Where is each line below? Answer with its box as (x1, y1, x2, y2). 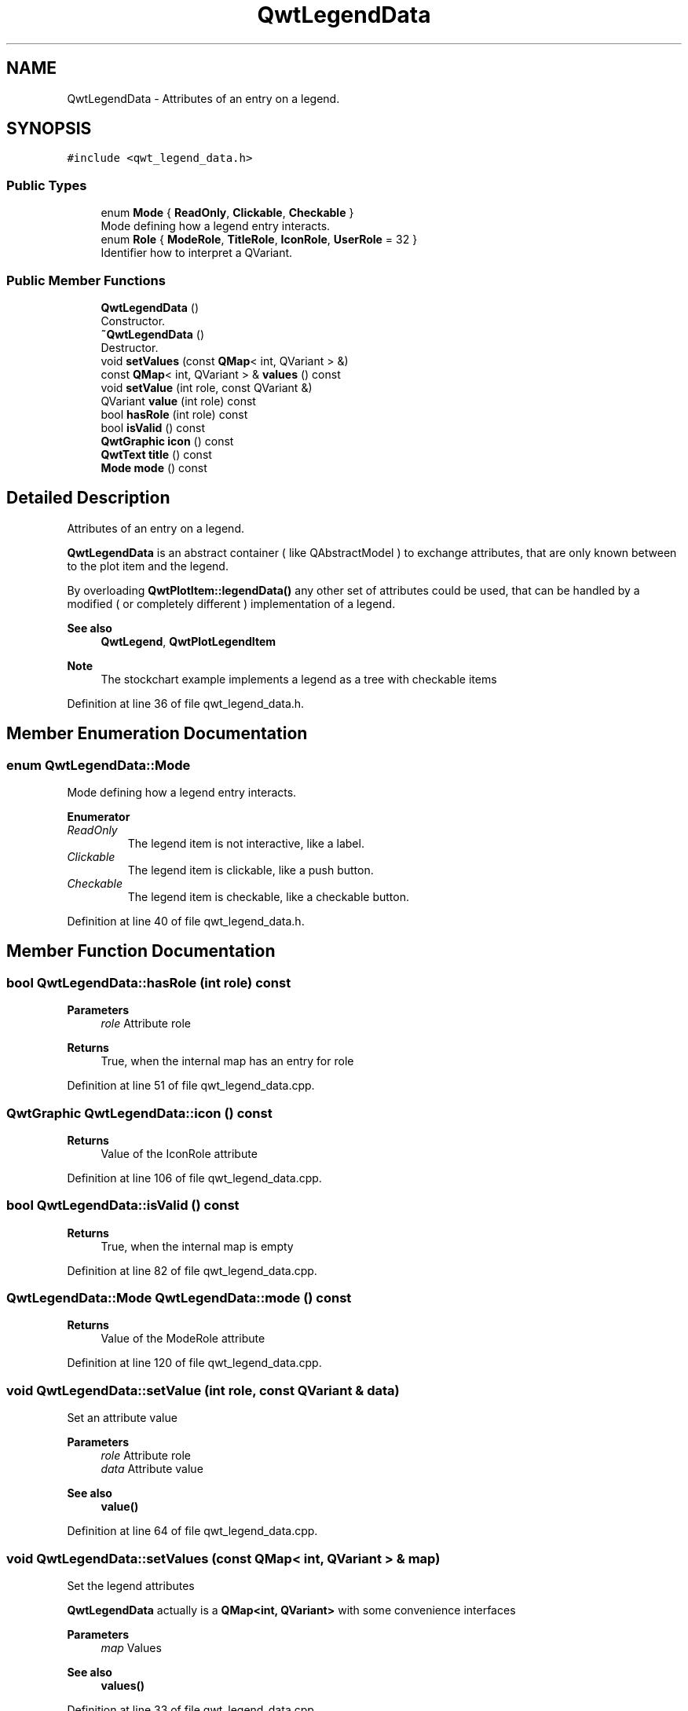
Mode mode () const (101, 460, 207, 474)
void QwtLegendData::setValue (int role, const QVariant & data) (6, 1382, 400, 1398)
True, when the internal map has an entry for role (101, 1054, 354, 1068)
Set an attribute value (67, 1411, 177, 1425)
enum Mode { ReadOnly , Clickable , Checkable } (101, 206, 354, 220)
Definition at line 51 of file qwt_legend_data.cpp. (67, 1079, 315, 1093)
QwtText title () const (101, 447, 212, 461)
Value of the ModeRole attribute (101, 1332, 265, 1346)
